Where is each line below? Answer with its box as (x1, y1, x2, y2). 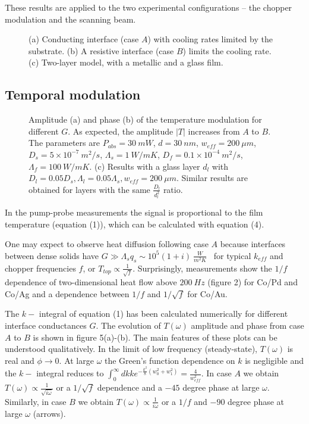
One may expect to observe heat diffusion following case (5, 238, 209, 250)
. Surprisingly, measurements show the (133, 261, 272, 274)
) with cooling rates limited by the (147, 33, 273, 45)
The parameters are (29, 136, 100, 149)
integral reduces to (36, 367, 104, 379)
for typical (213, 249, 251, 261)
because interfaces (220, 238, 286, 250)
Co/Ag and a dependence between (5, 287, 130, 300)
